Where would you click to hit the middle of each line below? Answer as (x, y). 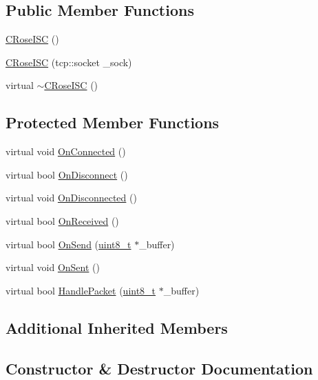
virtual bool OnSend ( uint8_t (68, 244)
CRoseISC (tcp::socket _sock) (69, 62)
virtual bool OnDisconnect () (67, 174)
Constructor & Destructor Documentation (159, 368)
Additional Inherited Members (117, 327)
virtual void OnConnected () (66, 151)
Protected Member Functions (113, 122)
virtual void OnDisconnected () (71, 198)
